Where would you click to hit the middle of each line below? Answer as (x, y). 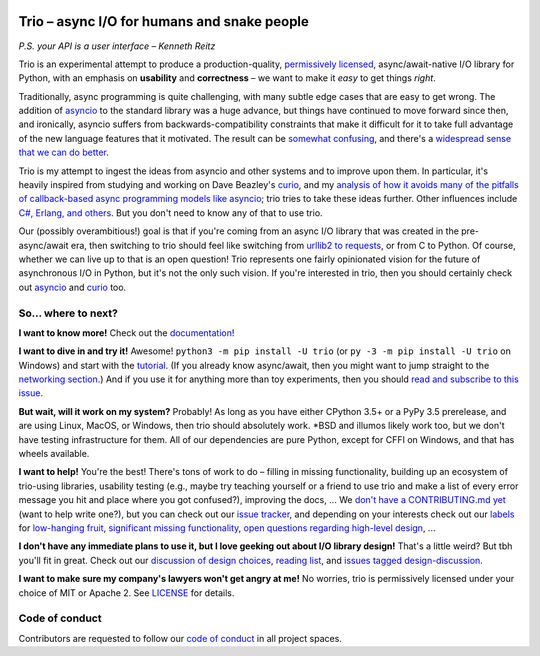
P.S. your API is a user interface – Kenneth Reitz (117, 46)
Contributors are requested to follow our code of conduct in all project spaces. (180, 638)
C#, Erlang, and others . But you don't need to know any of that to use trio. (171, 212)
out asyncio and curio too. (72, 287)
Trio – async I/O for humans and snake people (164, 21)
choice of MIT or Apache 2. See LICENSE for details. (126, 592)
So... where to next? (68, 313)
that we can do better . (64, 152)
